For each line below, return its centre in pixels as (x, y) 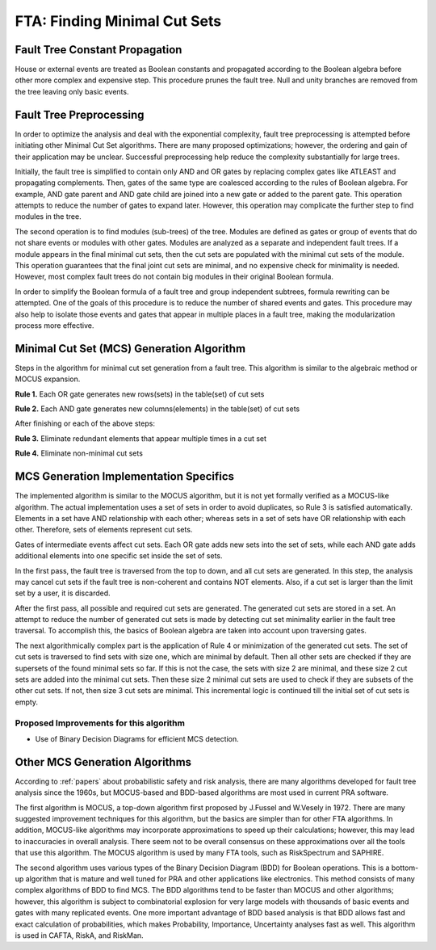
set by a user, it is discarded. (63, 593)
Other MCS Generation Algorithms (103, 762)
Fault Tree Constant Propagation (99, 50)
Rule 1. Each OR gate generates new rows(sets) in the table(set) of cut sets (140, 394)
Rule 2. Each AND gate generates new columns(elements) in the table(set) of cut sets (157, 409)
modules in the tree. (48, 216)
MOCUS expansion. (48, 379)
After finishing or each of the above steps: (85, 423)
